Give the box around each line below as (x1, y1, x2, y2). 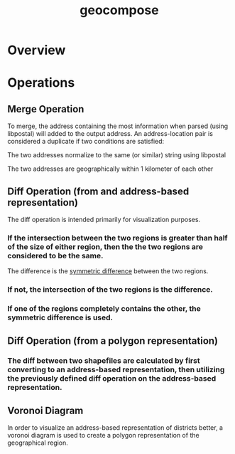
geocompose (80, 2, 159, 19)
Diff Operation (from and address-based (7, 185, 190, 197)
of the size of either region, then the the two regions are (7, 241, 204, 251)
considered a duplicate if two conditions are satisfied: (7, 137, 165, 146)
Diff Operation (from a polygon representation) (7, 334, 219, 347)
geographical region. (7, 438, 69, 447)
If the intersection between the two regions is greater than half (7, 233, 229, 243)
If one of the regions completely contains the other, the (7, 304, 201, 314)
